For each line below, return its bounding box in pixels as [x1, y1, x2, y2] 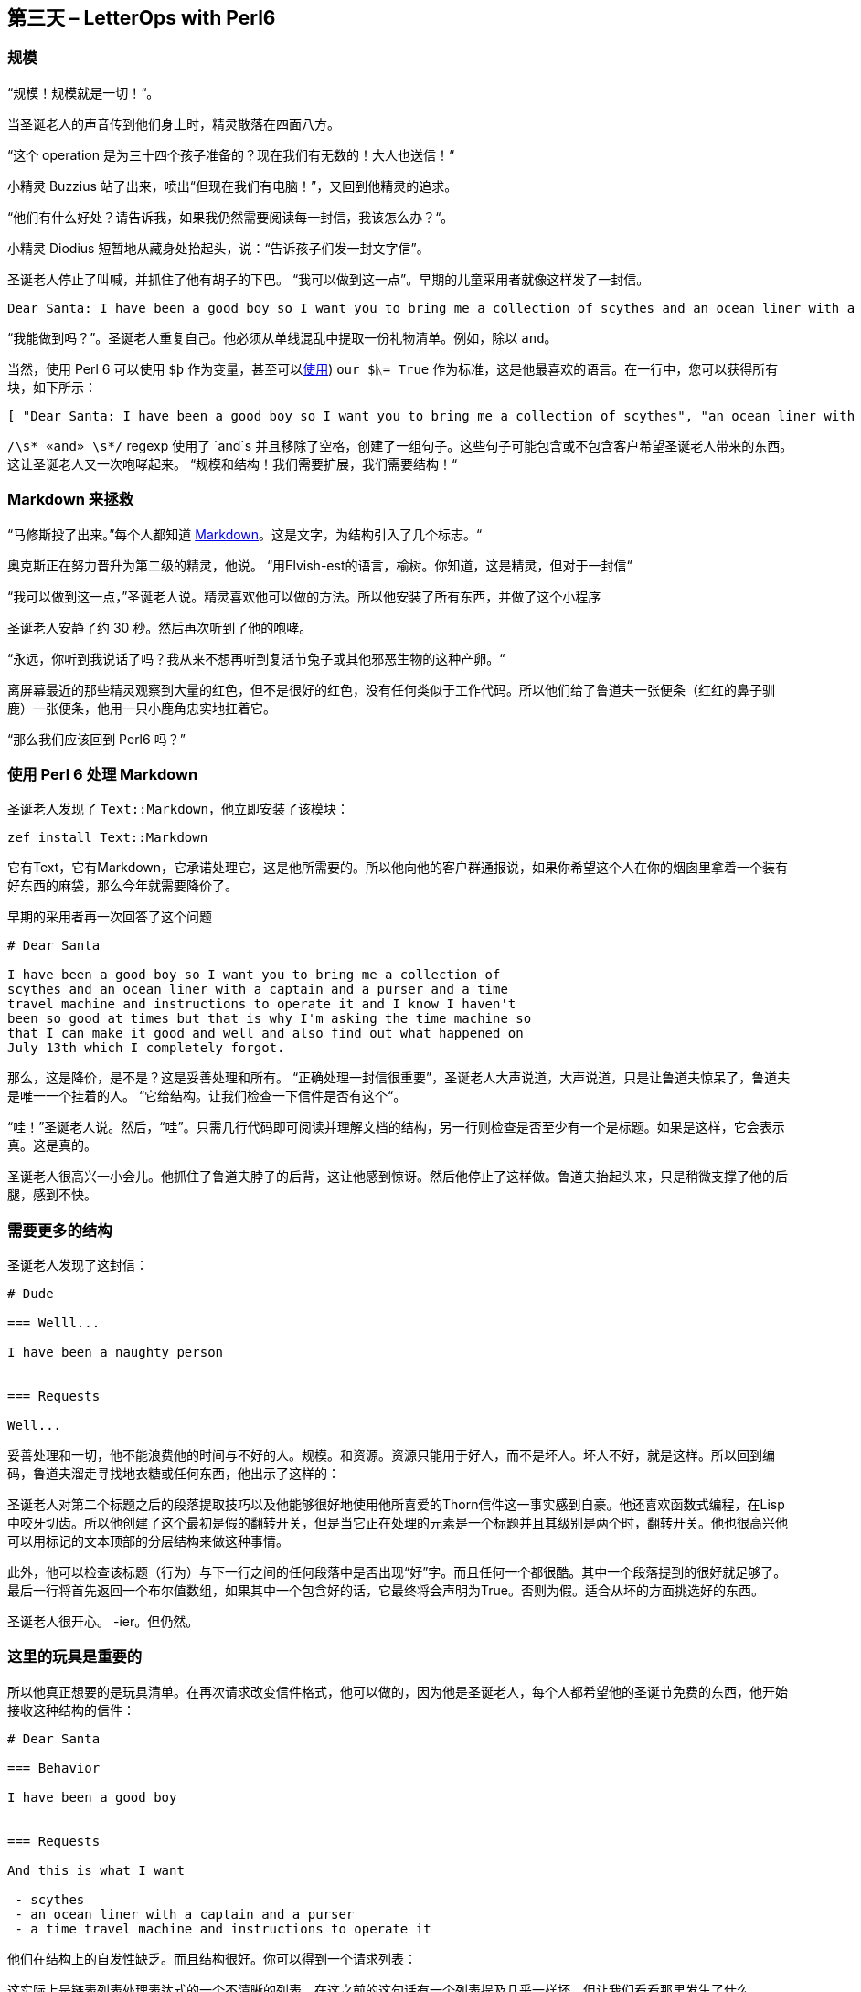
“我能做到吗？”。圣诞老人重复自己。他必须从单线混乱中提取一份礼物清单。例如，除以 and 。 [7, 329, 558, 346]
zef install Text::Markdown [7, 830, 208, 846]
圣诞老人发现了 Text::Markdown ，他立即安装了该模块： [7, 801, 349, 817]
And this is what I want [7, 1862, 185, 1878]
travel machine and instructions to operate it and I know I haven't [7, 996, 516, 1012]
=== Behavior [7, 1760, 101, 1775]
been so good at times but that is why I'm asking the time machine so [7, 1011, 532, 1027]
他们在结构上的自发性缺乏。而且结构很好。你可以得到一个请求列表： [7, 1950, 417, 1966]
